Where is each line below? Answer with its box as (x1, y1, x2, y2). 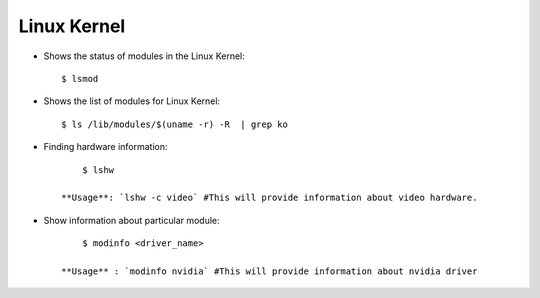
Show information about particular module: (43, 214, 220, 226)
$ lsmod (61, 73, 99, 84)
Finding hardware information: (43, 141, 169, 153)
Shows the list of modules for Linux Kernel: (43, 95, 220, 107)
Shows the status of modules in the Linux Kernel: (43, 50, 245, 62)
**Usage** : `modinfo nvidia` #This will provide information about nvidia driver (61, 265, 478, 277)
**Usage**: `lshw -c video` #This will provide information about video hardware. (61, 192, 478, 204)
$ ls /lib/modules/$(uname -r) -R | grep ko (61, 118, 289, 130)
